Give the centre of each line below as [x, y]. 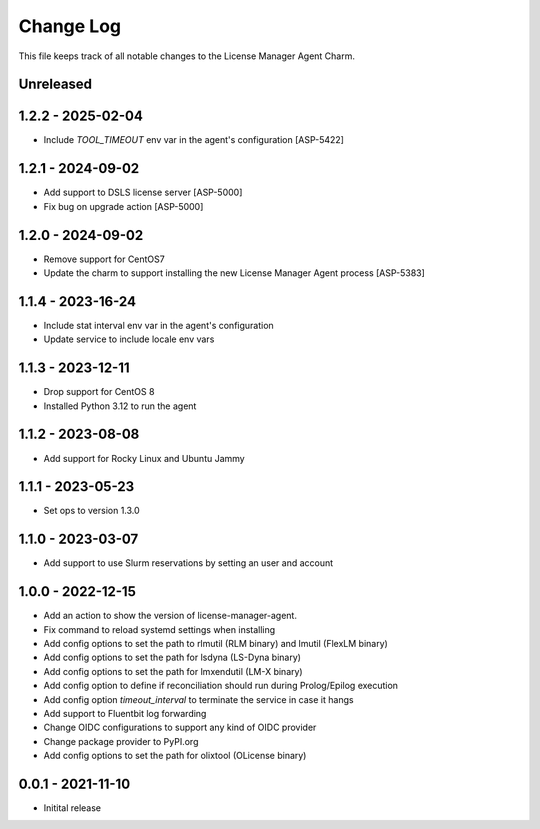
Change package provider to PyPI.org [121, 741]
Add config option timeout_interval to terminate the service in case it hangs [198, 699]
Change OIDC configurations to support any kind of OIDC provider [180, 727]
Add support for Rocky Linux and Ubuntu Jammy [144, 458]
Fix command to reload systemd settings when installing [159, 629]
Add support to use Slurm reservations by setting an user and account [188, 563]
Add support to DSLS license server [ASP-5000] [143, 192]
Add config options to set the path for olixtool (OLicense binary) [175, 756]
